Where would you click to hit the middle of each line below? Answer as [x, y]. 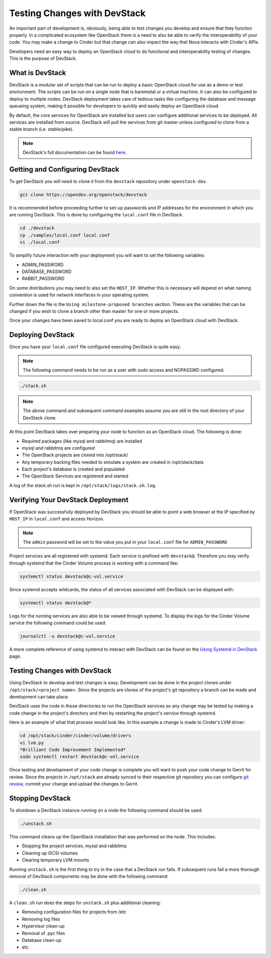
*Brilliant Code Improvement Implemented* [73, 750]
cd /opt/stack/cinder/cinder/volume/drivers [76, 736]
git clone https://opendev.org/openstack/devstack [84, 195]
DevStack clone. [40, 418]
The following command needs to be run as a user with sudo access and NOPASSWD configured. [124, 370]
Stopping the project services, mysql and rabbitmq [74, 846]
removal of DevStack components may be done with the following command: [89, 876]
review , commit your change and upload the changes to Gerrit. [74, 784]
